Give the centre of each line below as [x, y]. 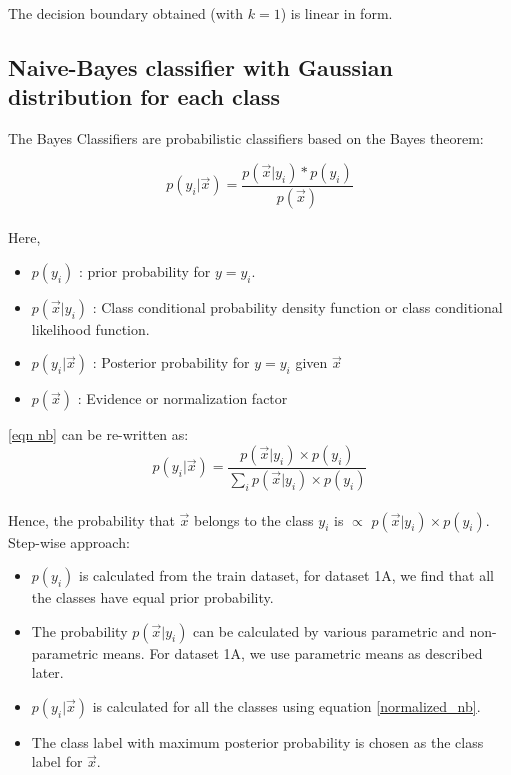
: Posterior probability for [171, 362]
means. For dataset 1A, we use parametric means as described [292, 652]
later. [47, 672]
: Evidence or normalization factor [182, 398]
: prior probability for [145, 270]
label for [57, 761]
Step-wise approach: [69, 541]
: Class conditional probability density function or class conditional [297, 306]
